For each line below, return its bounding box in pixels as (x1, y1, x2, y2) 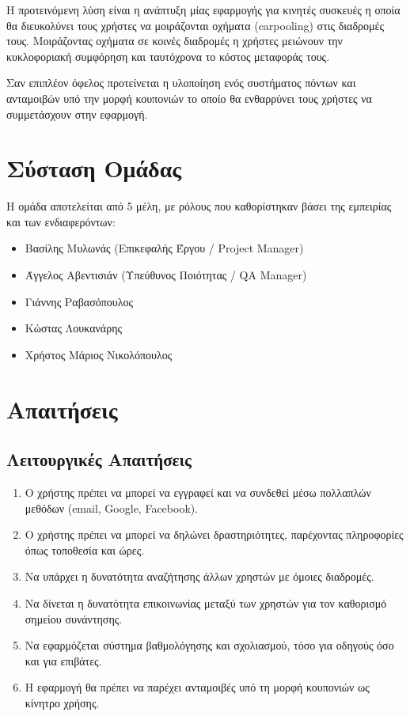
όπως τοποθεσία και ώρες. (25, 541, 145, 558)
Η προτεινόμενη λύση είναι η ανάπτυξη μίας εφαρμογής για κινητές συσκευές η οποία (6, 2, 401, 17)
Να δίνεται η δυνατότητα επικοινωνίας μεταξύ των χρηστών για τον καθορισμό (25, 594, 387, 611)
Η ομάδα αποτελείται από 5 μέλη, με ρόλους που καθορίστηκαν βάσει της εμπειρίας (6, 198, 392, 214)
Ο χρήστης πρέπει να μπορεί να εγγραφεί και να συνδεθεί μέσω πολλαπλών (25, 484, 371, 501)
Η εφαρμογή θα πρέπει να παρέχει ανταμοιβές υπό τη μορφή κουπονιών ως (25, 679, 370, 695)
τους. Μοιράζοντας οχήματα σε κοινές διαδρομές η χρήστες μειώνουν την (6, 32, 343, 49)
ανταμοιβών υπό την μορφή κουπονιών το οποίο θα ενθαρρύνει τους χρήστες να (6, 89, 372, 106)
